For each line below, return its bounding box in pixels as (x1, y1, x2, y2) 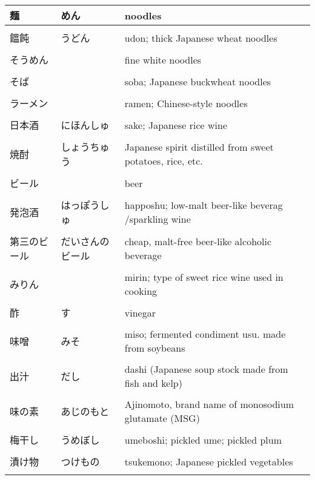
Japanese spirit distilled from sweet (124, 140, 274, 154)
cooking (124, 284, 157, 298)
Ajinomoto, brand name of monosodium (124, 397, 294, 411)
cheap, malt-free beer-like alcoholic (124, 234, 272, 248)
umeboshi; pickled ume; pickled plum (124, 432, 282, 447)
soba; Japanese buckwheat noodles (124, 74, 271, 88)
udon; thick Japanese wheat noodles (124, 30, 277, 45)
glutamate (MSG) (124, 411, 200, 425)
